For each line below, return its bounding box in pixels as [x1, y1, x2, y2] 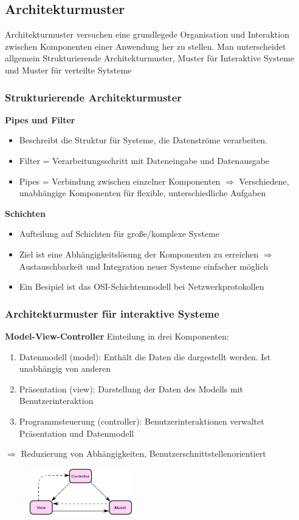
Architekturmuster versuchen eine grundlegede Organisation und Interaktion [5, 28, 289, 41]
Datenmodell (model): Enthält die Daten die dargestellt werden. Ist [19, 350, 271, 363]
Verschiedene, [239, 174, 289, 187]
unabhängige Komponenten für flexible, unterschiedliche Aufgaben [19, 186, 266, 199]
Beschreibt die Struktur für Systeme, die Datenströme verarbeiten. [19, 134, 267, 146]
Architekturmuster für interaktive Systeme [5, 306, 219, 321]
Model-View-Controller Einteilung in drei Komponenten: [5, 329, 229, 342]
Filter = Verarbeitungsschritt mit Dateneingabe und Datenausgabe [19, 154, 270, 166]
